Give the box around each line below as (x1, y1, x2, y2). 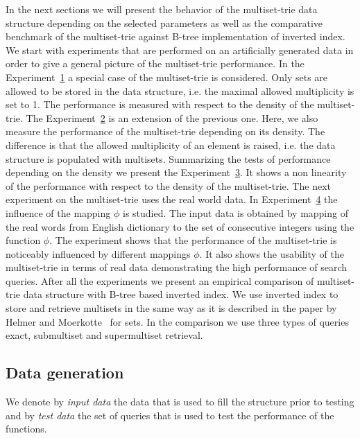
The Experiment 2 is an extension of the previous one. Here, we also (26, 110, 318, 125)
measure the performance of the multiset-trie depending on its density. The (6, 124, 325, 139)
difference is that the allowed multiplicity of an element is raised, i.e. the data (6, 137, 336, 152)
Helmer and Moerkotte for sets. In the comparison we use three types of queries (6, 314, 349, 328)
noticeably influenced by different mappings (6, 246, 191, 261)
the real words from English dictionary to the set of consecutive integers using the (6, 219, 354, 234)
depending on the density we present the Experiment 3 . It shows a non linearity (6, 165, 347, 179)
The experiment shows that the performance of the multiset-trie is (55, 233, 337, 247)
